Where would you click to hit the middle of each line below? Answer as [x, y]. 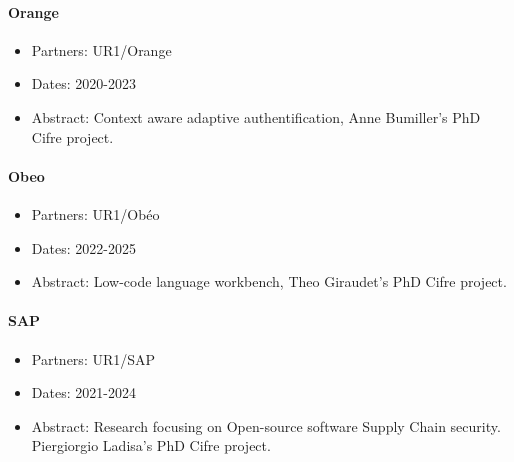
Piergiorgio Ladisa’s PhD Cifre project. [151, 445]
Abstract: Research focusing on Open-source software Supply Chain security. [266, 425]
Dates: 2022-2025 [83, 247]
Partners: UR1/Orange [101, 49]
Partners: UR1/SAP [93, 358]
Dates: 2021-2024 [83, 392]
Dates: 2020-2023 [83, 83]
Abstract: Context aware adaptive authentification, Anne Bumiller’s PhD [256, 116]
